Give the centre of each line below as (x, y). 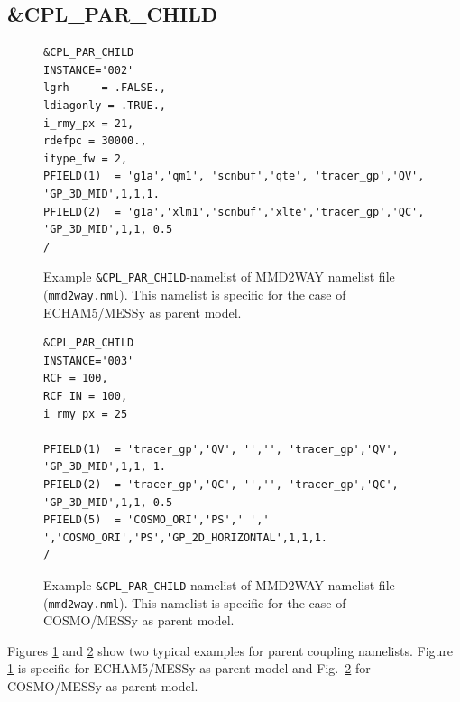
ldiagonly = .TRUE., (105, 105)
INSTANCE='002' (89, 70)
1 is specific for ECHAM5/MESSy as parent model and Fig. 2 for (189, 668)
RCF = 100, (76, 379)
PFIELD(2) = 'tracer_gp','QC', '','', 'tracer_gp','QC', (221, 484)
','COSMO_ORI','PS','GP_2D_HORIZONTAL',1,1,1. (185, 537)
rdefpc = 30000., (95, 141)
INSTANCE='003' (89, 360)
